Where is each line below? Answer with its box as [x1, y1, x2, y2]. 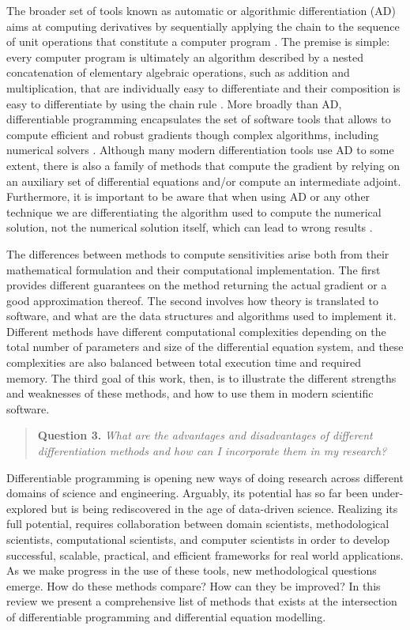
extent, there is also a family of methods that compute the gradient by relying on [6, 157, 401, 173]
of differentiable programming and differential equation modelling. [6, 608, 326, 624]
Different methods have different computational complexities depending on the [6, 323, 386, 339]
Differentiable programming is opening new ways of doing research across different [6, 469, 404, 485]
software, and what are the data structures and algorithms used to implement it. [6, 307, 397, 324]
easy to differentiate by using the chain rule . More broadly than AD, [6, 95, 342, 111]
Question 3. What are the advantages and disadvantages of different [37, 427, 373, 443]
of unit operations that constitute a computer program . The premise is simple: [6, 33, 390, 50]
